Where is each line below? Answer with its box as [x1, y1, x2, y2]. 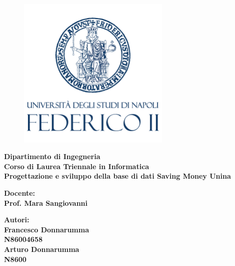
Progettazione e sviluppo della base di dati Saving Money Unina [4, 171, 231, 181]
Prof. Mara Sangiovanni [4, 197, 87, 208]
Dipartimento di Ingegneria [4, 151, 100, 162]
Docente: [4, 187, 35, 198]
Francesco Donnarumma [4, 224, 89, 234]
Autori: [4, 214, 29, 225]
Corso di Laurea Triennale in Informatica [4, 161, 149, 171]
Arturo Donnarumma [4, 243, 79, 254]
